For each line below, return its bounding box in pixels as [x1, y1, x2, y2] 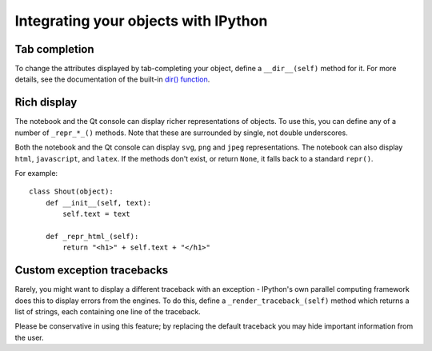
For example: [14, 168, 58, 177]
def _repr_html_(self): [45, 232, 139, 241]
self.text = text [62, 209, 131, 219]
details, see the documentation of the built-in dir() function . [14, 74, 210, 84]
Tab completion [14, 42, 95, 56]
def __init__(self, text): [45, 198, 152, 207]
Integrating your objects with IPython [14, 12, 268, 30]
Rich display [14, 96, 78, 110]
